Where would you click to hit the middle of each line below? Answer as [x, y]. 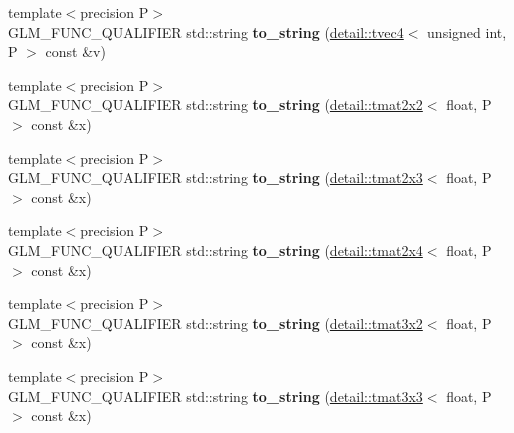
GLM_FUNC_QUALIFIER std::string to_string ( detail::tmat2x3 [215, 177]
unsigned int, [467, 31]
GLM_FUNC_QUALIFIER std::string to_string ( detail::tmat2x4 [215, 249]
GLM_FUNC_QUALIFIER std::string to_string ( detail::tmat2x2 [215, 104]
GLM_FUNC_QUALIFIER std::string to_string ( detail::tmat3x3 [215, 395]
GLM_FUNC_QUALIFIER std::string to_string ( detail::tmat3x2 [215, 322]
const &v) [75, 51]
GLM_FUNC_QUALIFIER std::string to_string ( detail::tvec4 [206, 31]
